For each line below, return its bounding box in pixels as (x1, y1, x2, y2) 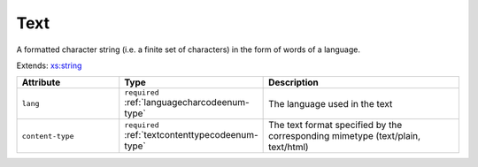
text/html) (268, 141, 309, 154)
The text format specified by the (268, 119, 403, 132)
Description (268, 76, 319, 88)
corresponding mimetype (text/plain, (268, 130, 420, 142)
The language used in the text (268, 97, 393, 110)
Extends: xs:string (16, 60, 82, 71)
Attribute (21, 76, 61, 88)
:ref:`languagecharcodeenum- (124, 96, 250, 109)
